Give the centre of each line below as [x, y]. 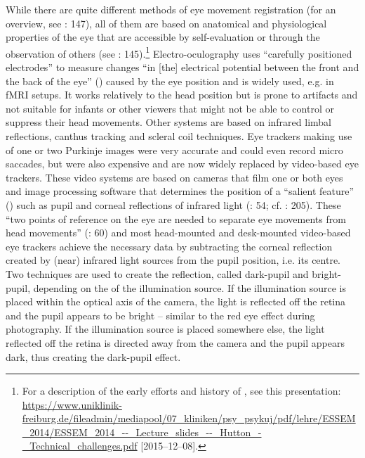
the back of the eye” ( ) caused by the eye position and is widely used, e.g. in [170, 81]
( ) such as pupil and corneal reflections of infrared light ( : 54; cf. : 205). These [173, 204]
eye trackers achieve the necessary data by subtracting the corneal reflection [169, 246]
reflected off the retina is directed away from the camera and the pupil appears [175, 342]
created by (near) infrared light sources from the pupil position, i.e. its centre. [173, 260]
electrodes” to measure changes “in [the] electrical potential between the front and [182, 67]
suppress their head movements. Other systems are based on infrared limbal [168, 122]
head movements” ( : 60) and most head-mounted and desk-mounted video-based [178, 233]
